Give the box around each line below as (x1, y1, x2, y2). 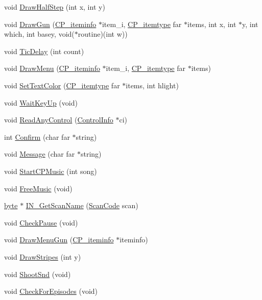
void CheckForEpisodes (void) (4, 286, 98, 296)
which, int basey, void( (4, 29, 75, 39)
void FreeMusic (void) (4, 183, 73, 193)
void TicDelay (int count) (4, 45, 84, 56)
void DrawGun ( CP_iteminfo (4, 18, 97, 29)
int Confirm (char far (4, 131, 70, 142)
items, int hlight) (126, 80, 179, 90)
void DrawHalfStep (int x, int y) (4, 2, 105, 12)
